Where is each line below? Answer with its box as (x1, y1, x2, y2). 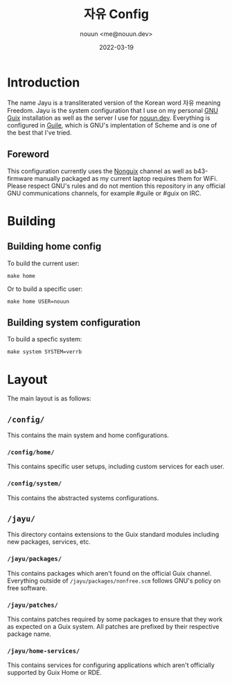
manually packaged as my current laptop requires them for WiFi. (34, 174, 218, 182)
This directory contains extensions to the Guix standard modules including (7, 531, 220, 539)
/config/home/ (7, 448, 55, 456)
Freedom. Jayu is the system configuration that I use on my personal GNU (7, 106, 218, 114)
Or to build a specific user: (7, 285, 83, 293)
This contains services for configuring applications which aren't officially (7, 661, 215, 669)
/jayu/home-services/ (7, 647, 80, 655)
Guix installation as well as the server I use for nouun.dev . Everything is (7, 114, 211, 122)
